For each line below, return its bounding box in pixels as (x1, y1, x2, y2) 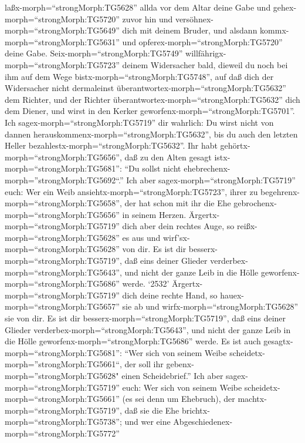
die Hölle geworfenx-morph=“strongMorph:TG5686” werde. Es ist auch (5, 335, 261, 347)
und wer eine (124, 415, 171, 428)
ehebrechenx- (184, 162, 231, 174)
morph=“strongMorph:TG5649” (5, 24, 120, 36)
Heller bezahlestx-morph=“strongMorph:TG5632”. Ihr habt (5, 139, 218, 152)
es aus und (122, 231, 161, 243)
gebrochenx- (233, 197, 277, 209)
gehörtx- (220, 139, 250, 152)
